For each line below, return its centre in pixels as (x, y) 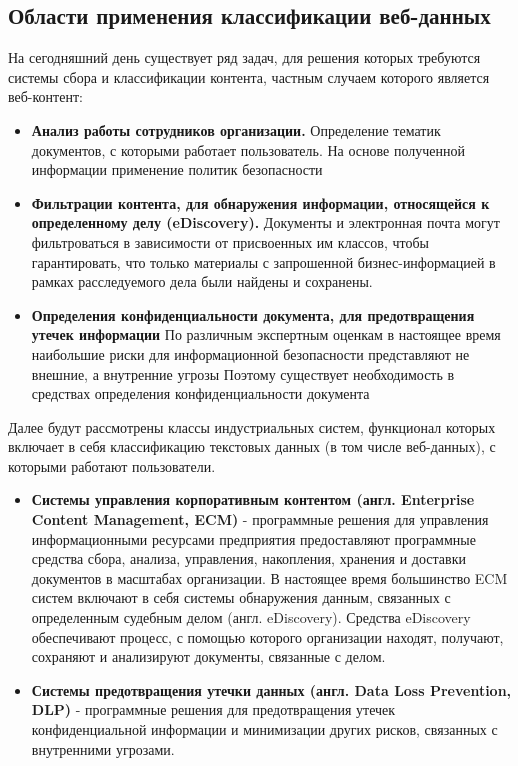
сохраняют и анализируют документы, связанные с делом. (208, 656)
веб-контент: (45, 96)
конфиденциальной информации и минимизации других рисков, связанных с (264, 729)
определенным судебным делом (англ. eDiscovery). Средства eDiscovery (251, 617)
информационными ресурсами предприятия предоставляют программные (253, 538)
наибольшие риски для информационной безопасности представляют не (250, 353)
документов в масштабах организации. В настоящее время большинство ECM (269, 577)
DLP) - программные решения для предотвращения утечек (213, 709)
